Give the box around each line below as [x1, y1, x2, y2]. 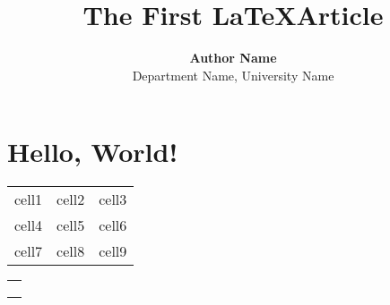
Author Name [189, 48, 277, 67]
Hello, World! [7, 133, 178, 170]
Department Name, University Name [132, 65, 334, 84]
